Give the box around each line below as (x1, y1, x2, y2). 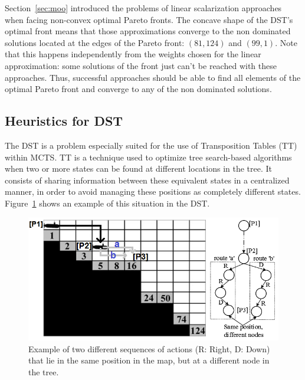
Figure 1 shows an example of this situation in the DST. (5, 196, 210, 209)
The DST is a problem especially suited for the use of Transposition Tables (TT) (5, 139, 297, 151)
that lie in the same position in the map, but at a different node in (28, 354, 270, 366)
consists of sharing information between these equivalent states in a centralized (5, 173, 290, 186)
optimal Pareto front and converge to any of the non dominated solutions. (5, 83, 272, 95)
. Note (275, 36, 297, 48)
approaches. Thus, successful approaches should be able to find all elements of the (5, 71, 301, 83)
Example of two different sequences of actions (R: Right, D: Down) (28, 342, 270, 355)
